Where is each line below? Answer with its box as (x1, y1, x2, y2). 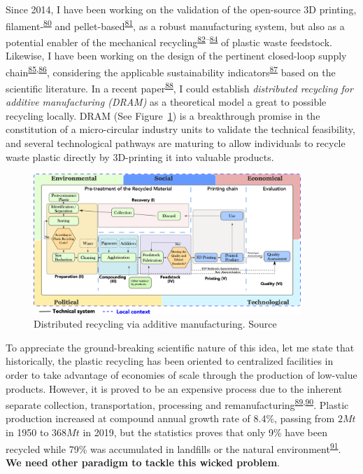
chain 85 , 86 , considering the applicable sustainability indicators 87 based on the (6, 62, 336, 79)
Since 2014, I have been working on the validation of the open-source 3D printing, (6, 2, 357, 16)
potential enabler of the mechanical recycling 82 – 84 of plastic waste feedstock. (6, 32, 332, 49)
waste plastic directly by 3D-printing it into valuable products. (6, 149, 274, 164)
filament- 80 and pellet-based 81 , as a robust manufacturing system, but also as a (6, 16, 345, 33)
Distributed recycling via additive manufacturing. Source (34, 316, 277, 331)
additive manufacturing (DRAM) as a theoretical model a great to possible (6, 95, 327, 109)
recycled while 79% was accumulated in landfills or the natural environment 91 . (6, 439, 341, 456)
